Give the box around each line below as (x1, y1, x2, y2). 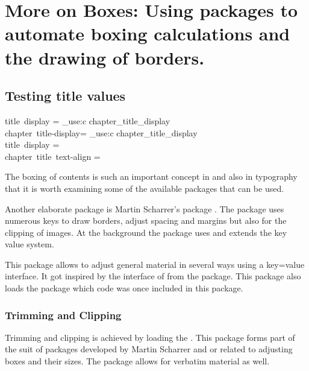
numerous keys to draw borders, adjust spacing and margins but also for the (5, 214, 287, 227)
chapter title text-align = (5, 150, 101, 162)
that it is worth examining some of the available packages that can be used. (5, 182, 284, 194)
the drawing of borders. (5, 45, 205, 69)
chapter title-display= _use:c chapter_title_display (5, 126, 198, 139)
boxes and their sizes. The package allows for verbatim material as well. (5, 355, 270, 367)
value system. (5, 238, 54, 250)
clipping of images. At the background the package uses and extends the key (5, 226, 287, 238)
